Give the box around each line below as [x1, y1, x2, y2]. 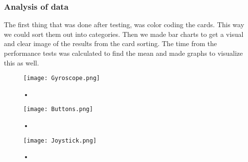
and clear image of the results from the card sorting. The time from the [4, 38, 217, 49]
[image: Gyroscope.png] [23, 75, 100, 82]
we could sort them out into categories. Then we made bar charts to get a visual [4, 29, 244, 39]
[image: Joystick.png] [23, 137, 97, 144]
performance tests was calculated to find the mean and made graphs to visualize [4, 48, 243, 58]
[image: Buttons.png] [23, 106, 93, 113]
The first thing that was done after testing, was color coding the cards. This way [4, 19, 245, 30]
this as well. [4, 57, 39, 67]
